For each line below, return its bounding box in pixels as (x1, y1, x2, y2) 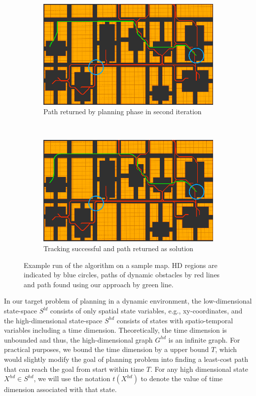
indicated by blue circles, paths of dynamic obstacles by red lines (24, 269, 220, 280)
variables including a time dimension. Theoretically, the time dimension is (4, 325, 227, 335)
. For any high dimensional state (150, 363, 248, 374)
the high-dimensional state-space (4, 315, 103, 325)
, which (215, 344, 237, 354)
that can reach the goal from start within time (4, 363, 145, 374)
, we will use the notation (34, 373, 110, 384)
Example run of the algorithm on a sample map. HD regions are (24, 260, 218, 270)
